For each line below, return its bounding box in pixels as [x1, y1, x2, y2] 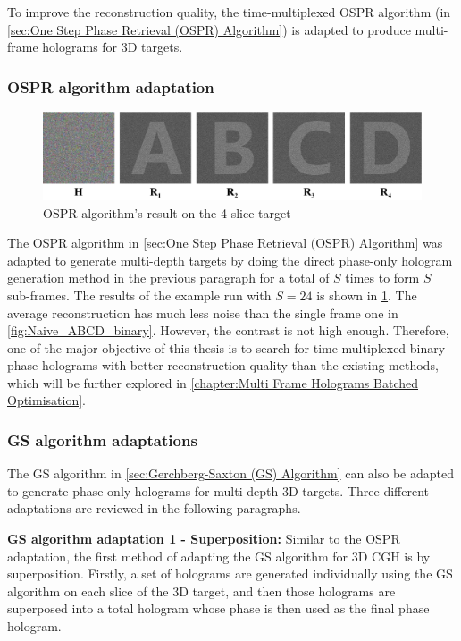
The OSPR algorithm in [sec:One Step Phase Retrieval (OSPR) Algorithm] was [7, 233, 443, 252]
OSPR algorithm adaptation [7, 75, 214, 97]
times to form [345, 268, 420, 287]
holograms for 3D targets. [42, 38, 183, 56]
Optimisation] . [7, 391, 87, 409]
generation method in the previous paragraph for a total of [7, 268, 330, 287]
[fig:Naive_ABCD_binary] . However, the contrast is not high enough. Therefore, [7, 321, 449, 340]
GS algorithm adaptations [7, 429, 197, 451]
